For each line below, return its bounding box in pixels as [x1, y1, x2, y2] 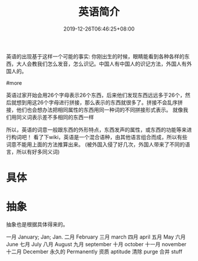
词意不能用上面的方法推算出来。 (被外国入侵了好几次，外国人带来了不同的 [6, 141, 186, 148]
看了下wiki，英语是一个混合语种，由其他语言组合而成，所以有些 [33, 133, 187, 140]
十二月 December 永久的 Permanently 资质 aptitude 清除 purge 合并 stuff [6, 248, 183, 255]
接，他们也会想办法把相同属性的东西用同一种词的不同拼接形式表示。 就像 [6, 106, 183, 113]
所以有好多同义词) [16, 148, 60, 155]
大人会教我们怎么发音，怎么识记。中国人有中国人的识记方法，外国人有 [16, 60, 187, 67]
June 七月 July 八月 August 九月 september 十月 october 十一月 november [6, 241, 187, 248]
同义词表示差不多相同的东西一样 [16, 113, 94, 121]
